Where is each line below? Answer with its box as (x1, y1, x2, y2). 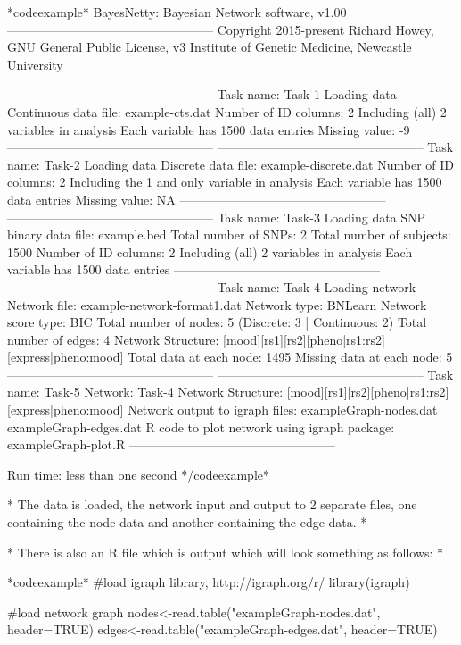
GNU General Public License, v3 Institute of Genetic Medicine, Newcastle (7, 38, 412, 56)
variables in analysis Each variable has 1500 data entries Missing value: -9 (7, 120, 410, 138)
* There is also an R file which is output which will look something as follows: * (7, 542, 444, 561)
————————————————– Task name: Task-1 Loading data (7, 85, 397, 104)
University (7, 54, 63, 73)
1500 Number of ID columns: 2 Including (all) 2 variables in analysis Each (7, 242, 413, 261)
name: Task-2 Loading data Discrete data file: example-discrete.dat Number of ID (7, 155, 455, 173)
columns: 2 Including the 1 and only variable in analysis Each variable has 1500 (7, 172, 442, 191)
